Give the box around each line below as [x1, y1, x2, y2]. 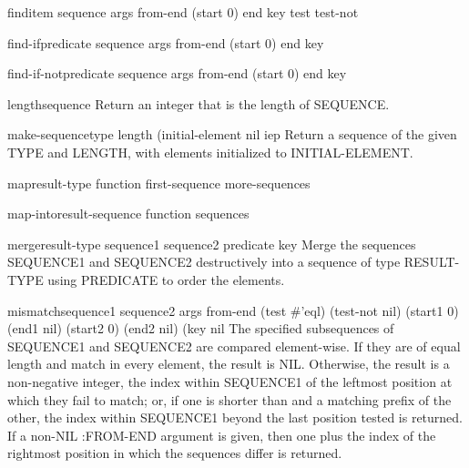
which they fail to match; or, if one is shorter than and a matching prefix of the [7, 390, 452, 409]
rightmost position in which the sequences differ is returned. [7, 443, 342, 463]
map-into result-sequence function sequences [7, 204, 250, 223]
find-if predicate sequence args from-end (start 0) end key [7, 33, 324, 52]
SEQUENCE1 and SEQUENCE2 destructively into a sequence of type [7, 252, 401, 271]
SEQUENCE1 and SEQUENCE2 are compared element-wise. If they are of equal [7, 336, 461, 355]
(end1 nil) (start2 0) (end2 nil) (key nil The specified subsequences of [7, 319, 394, 338]
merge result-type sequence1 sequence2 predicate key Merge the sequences [7, 234, 416, 253]
